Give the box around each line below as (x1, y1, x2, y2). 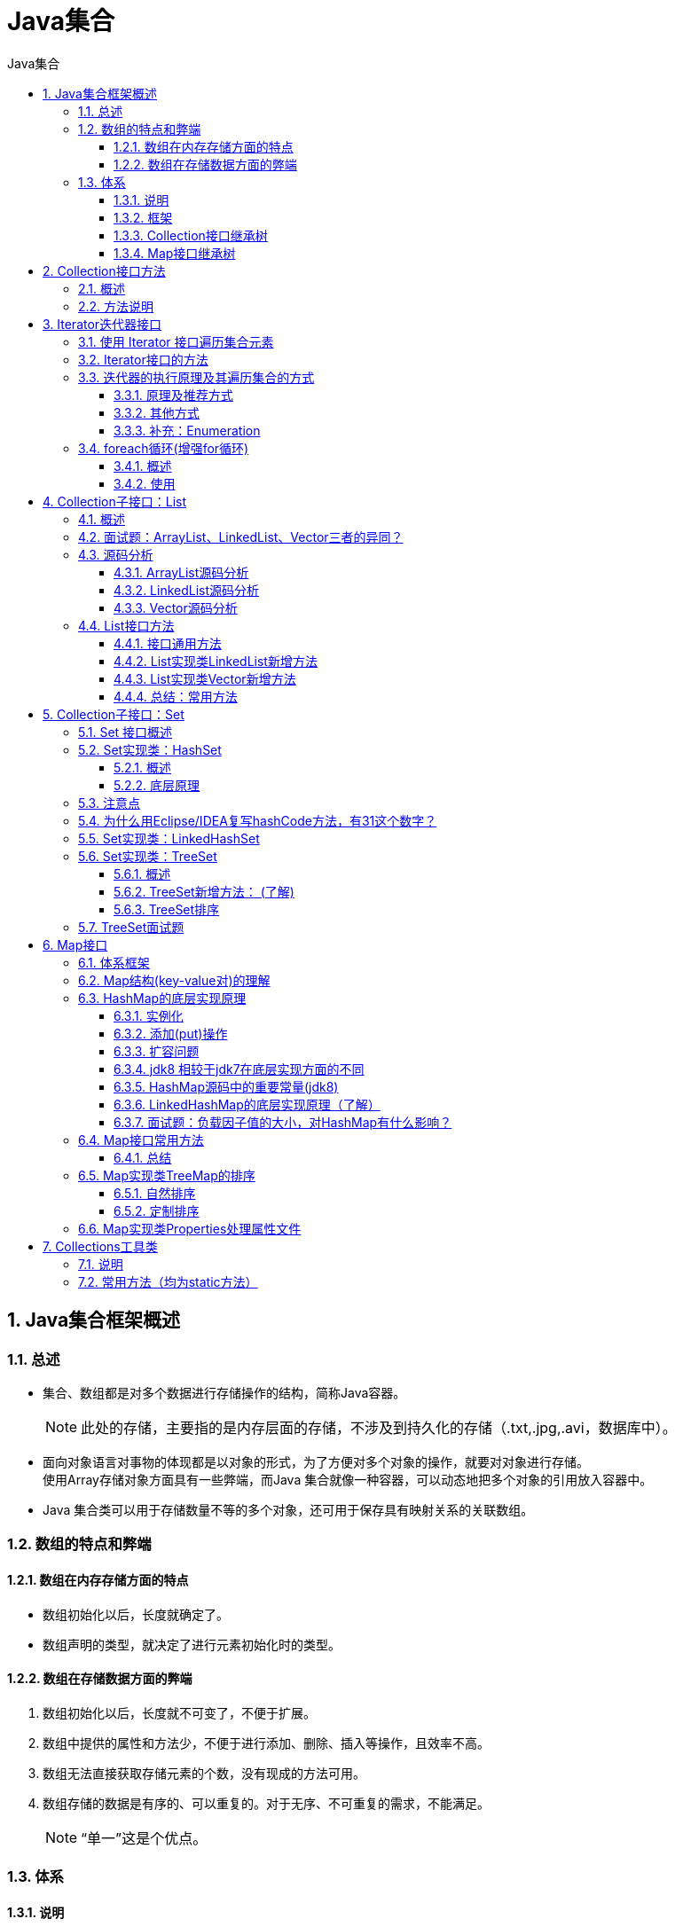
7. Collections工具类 (43, 1238, 158, 1254)
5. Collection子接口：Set (43, 706, 184, 722)
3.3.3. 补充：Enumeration (114, 422, 261, 438)
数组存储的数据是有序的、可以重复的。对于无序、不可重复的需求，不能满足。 (43, 1795, 490, 1811)
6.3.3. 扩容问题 (114, 1043, 200, 1059)
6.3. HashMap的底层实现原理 (78, 990, 247, 1006)
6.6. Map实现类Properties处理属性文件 (78, 1220, 302, 1236)
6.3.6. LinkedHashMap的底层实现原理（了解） (114, 1096, 381, 1112)
